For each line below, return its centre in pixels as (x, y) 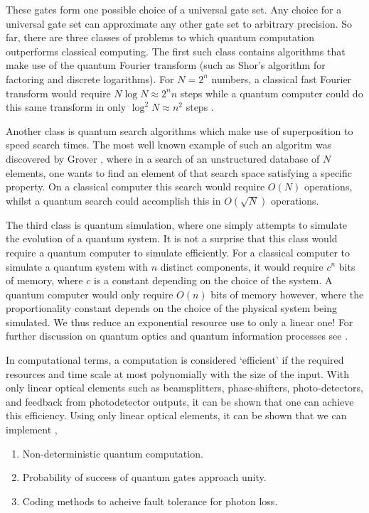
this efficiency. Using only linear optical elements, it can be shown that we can (176, 415)
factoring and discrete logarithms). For (90, 79)
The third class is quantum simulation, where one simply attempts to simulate (177, 224)
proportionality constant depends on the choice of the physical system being (171, 308)
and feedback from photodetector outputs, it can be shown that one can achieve (180, 401)
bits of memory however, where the (287, 294)
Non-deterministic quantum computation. (113, 453)
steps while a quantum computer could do (272, 93)
